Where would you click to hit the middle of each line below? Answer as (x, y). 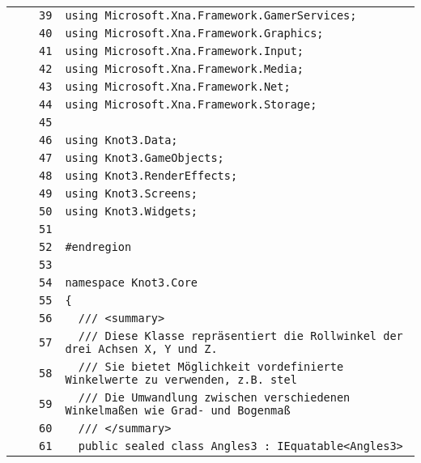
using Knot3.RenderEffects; (151, 176)
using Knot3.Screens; (132, 193)
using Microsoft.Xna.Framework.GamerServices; (211, 15)
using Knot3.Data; (121, 140)
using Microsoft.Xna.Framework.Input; (185, 51)
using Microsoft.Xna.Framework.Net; (178, 87)
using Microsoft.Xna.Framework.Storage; (191, 104)
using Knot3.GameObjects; (145, 158)
